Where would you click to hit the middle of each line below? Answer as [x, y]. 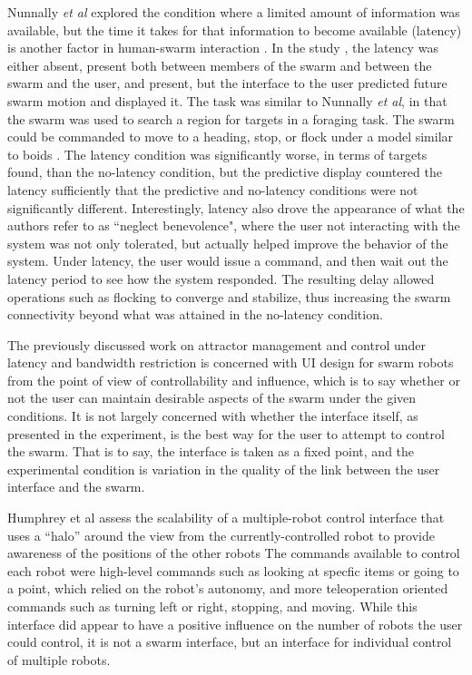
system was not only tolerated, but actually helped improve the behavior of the [228, 243]
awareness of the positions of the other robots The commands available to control [234, 553]
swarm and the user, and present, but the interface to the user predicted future [227, 83]
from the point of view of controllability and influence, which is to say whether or [234, 380]
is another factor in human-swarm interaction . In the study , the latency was [223, 48]
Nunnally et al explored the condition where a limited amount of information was [234, 12]
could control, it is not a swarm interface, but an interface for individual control [230, 642]
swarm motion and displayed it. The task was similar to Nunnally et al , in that [227, 100]
